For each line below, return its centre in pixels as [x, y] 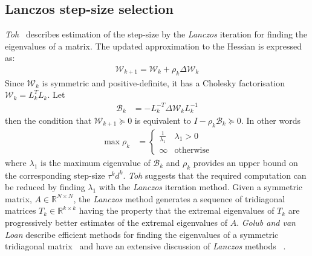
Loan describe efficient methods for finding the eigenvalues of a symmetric [142, 234]
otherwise [192, 151]
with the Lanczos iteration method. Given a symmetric [201, 187]
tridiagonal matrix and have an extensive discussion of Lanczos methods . [145, 246]
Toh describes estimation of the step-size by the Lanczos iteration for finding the [156, 34]
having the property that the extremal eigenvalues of [177, 210]
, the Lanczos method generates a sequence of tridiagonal [179, 198]
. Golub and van [266, 222]
